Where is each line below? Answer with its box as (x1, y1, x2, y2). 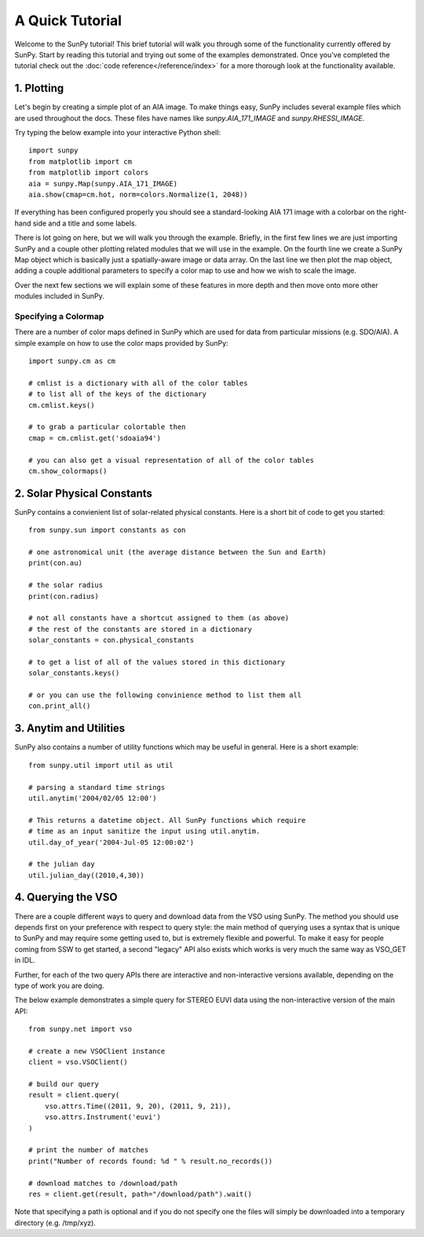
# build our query (28, 1080, 100, 1088)
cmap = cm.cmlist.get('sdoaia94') (28, 433, 161, 442)
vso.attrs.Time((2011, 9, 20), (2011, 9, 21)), (44, 1101, 232, 1110)
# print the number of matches (28, 1146, 149, 1154)
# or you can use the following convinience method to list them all (28, 691, 302, 699)
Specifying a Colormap (14, 310, 104, 321)
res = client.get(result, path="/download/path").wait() (28, 1189, 253, 1198)
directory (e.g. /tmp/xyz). (14, 1218, 96, 1228)
